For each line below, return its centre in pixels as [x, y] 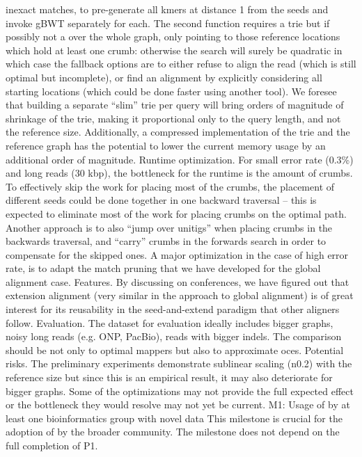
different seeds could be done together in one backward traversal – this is [161, 200]
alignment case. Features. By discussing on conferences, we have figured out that [178, 281]
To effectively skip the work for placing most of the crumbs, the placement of [170, 186]
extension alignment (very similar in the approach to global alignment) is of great [180, 295]
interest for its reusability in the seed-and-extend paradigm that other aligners [173, 309]
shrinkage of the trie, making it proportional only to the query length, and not [173, 118]
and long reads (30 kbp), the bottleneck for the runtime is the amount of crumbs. [179, 173]
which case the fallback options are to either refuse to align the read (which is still [181, 64]
